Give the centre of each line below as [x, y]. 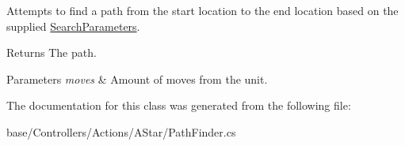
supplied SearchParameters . [73, 26]
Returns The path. [52, 52]
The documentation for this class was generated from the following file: [179, 105]
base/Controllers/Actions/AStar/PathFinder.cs [121, 131]
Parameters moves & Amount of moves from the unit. [137, 79]
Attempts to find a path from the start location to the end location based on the [202, 10]
